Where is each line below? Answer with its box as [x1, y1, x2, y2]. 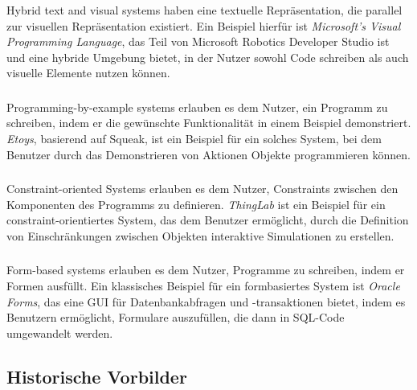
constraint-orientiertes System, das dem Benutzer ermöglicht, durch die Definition [6, 211, 409, 228]
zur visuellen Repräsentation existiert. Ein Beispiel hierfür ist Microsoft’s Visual [6, 17, 401, 34]
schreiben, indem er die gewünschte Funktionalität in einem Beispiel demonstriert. [6, 114, 411, 131]
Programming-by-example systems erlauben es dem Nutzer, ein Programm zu [6, 98, 388, 115]
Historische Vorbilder [6, 363, 187, 388]
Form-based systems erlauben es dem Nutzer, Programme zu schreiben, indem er [6, 261, 405, 278]
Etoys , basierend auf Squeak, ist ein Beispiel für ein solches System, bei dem [6, 130, 382, 146]
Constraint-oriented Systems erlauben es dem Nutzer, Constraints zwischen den [6, 180, 399, 197]
